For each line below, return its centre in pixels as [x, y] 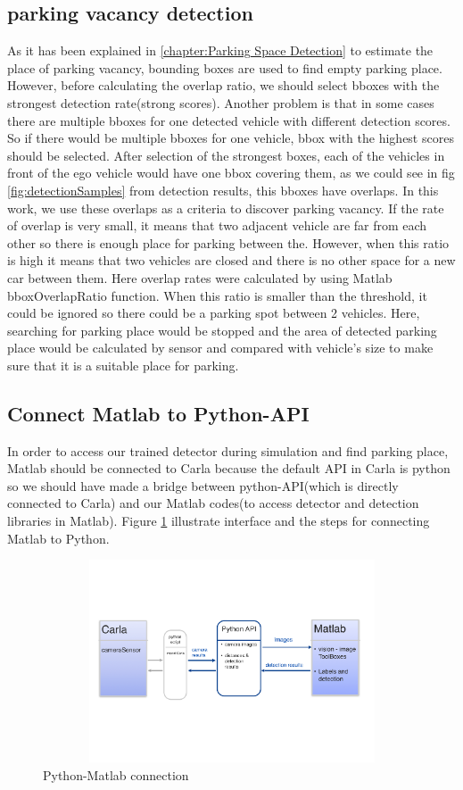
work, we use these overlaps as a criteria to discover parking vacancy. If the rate [226, 208]
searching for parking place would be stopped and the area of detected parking [222, 330]
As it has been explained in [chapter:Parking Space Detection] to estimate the [220, 50]
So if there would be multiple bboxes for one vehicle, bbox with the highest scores [231, 138]
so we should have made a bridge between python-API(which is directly [203, 485]
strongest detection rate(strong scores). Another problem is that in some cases [221, 102]
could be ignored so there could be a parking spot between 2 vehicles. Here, [214, 313]
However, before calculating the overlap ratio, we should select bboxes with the [223, 85]
